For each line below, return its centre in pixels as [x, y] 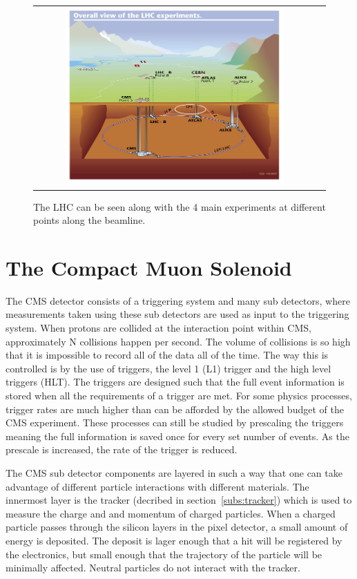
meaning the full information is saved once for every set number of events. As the [177, 436]
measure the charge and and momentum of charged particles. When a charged [171, 513]
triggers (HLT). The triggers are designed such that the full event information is [175, 382]
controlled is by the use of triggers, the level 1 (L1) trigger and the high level [168, 368]
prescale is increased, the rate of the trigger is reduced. [122, 449]
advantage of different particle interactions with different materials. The [157, 486]
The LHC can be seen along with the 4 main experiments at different [180, 206]
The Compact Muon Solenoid [149, 267]
